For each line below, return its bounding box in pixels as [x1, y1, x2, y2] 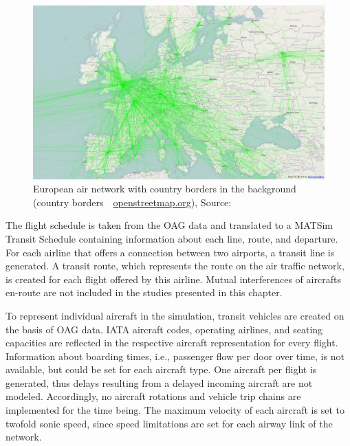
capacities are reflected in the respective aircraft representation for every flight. [6, 335, 338, 350]
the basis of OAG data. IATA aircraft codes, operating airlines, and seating [6, 322, 323, 336]
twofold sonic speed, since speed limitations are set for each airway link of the [6, 416, 333, 430]
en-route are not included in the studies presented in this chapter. [6, 285, 283, 300]
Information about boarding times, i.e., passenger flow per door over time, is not [6, 348, 344, 363]
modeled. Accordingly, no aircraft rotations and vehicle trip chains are [6, 389, 301, 403]
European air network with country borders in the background [33, 181, 296, 196]
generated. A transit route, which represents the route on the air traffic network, [6, 258, 344, 273]
